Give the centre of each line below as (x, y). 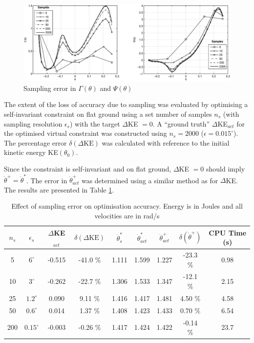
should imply (225, 168)
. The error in (47, 180)
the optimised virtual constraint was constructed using (85, 133)
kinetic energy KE (31, 152)
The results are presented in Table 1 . (59, 189)
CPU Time (228, 232)
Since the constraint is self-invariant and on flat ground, (88, 168)
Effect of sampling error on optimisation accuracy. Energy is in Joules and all (127, 206)
